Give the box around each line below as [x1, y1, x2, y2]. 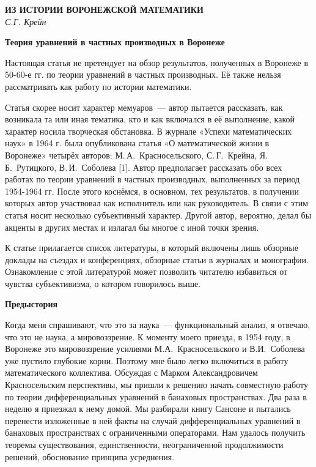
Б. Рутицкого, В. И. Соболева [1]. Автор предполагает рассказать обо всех [5, 160, 282, 173]
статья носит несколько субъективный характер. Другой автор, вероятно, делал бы [5, 208, 312, 221]
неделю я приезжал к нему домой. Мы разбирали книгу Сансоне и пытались [5, 402, 291, 415]
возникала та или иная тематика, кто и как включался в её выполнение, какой [5, 113, 295, 125]
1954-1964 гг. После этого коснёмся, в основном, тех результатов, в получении [5, 184, 299, 197]
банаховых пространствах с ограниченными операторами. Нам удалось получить [5, 426, 306, 439]
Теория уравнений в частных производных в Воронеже [5, 35, 225, 48]
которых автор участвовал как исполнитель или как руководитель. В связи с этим [5, 196, 309, 209]
